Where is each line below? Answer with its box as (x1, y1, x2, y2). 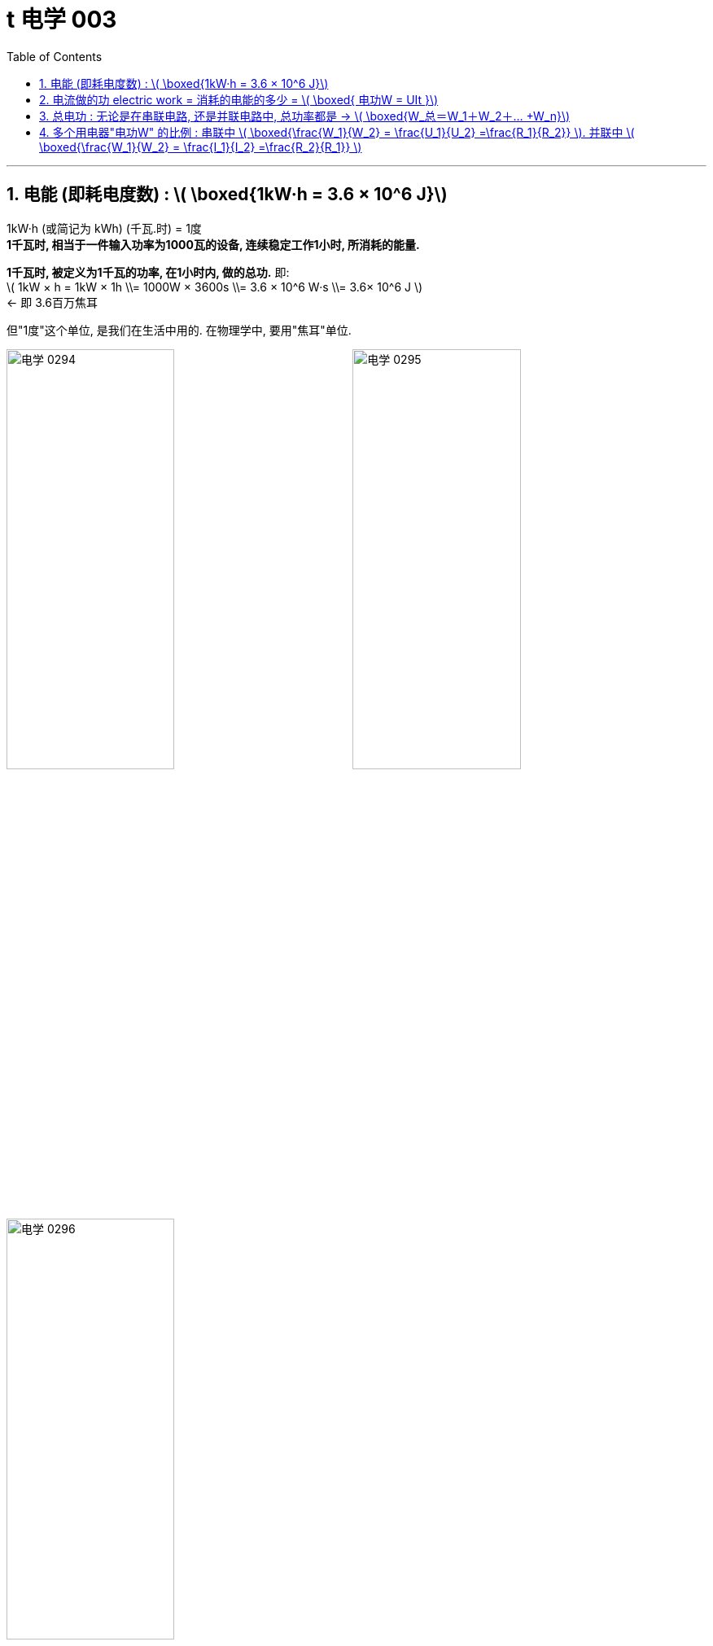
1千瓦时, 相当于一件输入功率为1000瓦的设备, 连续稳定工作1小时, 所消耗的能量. (7, 237, 420, 252)
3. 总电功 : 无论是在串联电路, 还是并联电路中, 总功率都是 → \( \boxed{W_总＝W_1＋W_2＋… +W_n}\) (39, 108, 571, 123)
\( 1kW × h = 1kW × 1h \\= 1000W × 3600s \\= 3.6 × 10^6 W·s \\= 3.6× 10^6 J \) (7, 279, 423, 294)
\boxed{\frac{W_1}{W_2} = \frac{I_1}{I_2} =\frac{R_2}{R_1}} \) (39, 139, 362, 154)
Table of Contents (7, 49, 103, 63)
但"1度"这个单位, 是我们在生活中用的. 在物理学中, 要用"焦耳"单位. (7, 322, 352, 337)
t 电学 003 (7, 6, 117, 33)
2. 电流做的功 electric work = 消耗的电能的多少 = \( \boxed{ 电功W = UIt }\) (39, 92, 439, 107)
